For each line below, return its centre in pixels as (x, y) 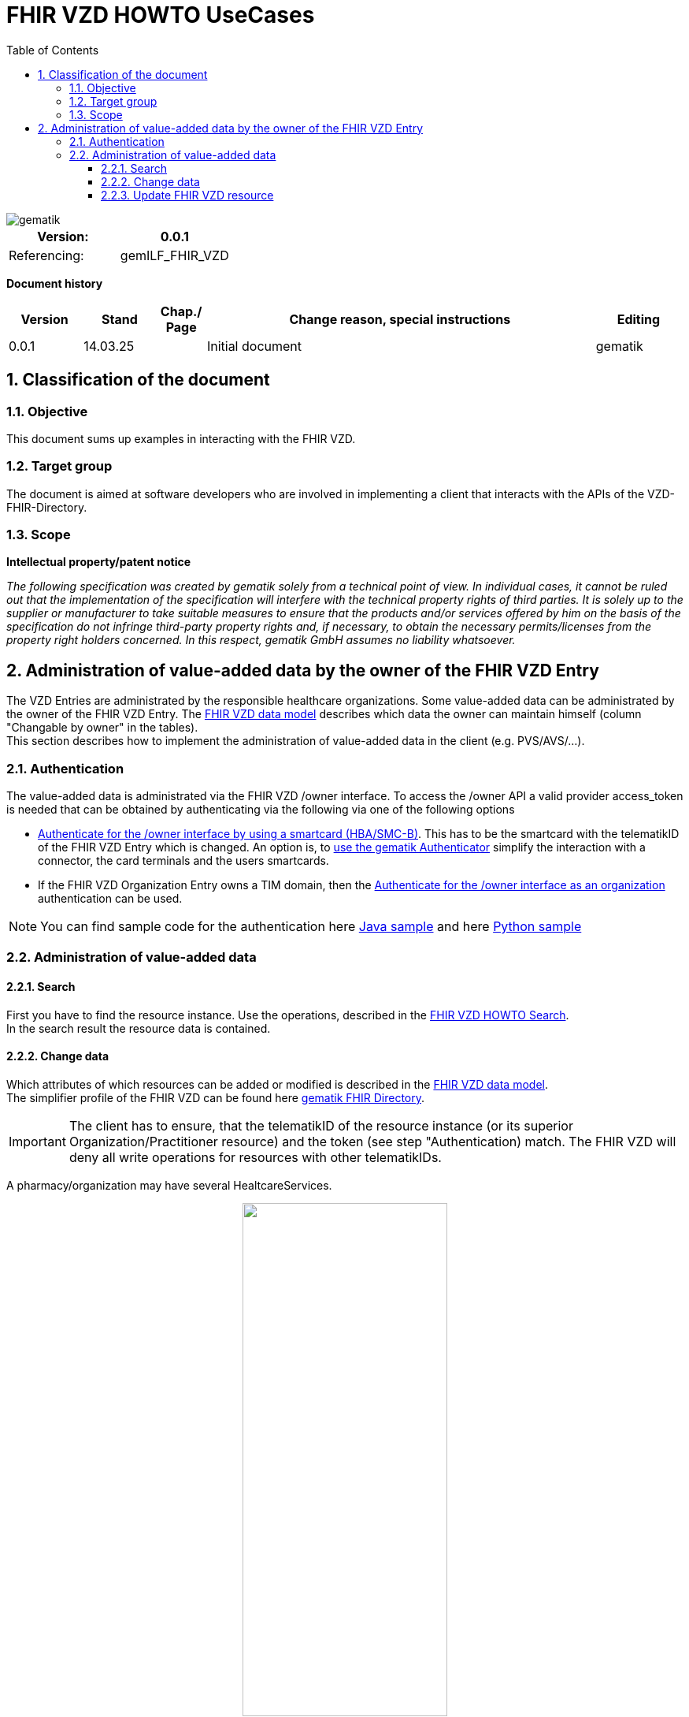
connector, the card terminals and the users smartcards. (183, 861)
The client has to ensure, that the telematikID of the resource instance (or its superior (321, 1125)
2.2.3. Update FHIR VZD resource (187, 195)
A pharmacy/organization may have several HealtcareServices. (169, 1185)
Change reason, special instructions (400, 319)
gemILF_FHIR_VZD (174, 255)
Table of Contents (53, 50)
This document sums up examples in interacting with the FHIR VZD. (181, 438)
